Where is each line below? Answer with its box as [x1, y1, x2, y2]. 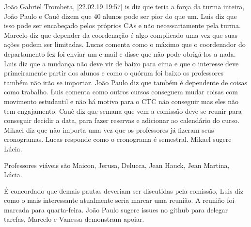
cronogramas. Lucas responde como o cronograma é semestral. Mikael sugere [4, 134, 232, 144]
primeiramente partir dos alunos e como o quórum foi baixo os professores [4, 68, 223, 78]
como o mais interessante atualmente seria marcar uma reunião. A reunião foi [4, 195, 235, 205]
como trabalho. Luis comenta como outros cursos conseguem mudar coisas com [4, 87, 238, 97]
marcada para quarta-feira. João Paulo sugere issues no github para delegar [4, 204, 228, 214]
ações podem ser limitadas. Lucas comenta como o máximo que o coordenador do [4, 39, 246, 49]
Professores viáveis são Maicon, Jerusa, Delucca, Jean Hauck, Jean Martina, [4, 160, 230, 170]
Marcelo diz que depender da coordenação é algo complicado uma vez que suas [4, 30, 238, 40]
